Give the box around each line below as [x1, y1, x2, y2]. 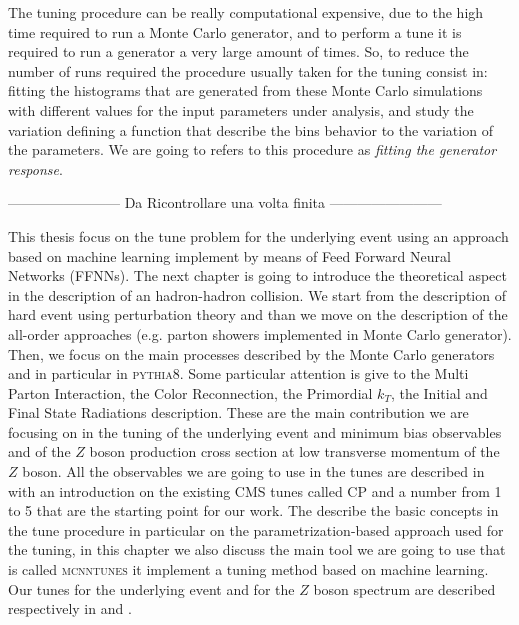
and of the [8, 441, 71, 462]
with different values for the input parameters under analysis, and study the [8, 99, 474, 120]
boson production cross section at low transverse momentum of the [89, 441, 500, 462]
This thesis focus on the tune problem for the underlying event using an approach [8, 225, 509, 246]
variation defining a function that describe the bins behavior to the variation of [8, 119, 493, 140]
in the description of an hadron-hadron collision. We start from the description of [8, 284, 506, 305]
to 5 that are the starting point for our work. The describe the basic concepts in [8, 500, 499, 521]
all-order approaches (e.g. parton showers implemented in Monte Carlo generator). [8, 323, 512, 344]
